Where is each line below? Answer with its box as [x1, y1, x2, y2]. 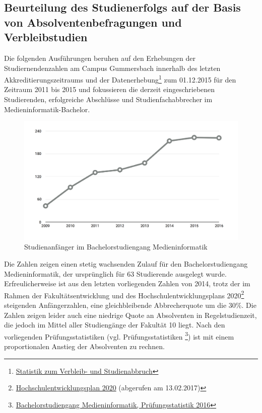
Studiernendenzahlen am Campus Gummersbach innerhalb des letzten [4, 62, 221, 73]
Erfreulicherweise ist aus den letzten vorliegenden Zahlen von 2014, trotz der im [4, 278, 250, 289]
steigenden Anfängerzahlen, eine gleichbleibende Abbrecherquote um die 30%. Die [4, 300, 256, 310]
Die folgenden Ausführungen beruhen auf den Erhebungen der [4, 52, 195, 63]
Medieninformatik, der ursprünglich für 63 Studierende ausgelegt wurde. [4, 268, 227, 279]
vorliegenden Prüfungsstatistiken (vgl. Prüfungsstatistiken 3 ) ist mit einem [4, 329, 234, 342]
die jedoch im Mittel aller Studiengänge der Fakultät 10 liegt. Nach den [4, 319, 225, 330]
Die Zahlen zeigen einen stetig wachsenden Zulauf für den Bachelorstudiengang [4, 258, 248, 269]
